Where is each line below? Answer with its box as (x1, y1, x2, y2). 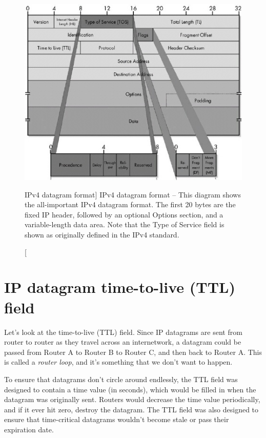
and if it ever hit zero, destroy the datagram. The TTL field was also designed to (4, 404, 259, 414)
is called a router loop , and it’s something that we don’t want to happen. (4, 356, 233, 367)
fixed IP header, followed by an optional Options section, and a (25, 209, 223, 220)
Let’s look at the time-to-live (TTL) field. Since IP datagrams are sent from (4, 326, 242, 337)
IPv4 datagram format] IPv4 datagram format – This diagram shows (25, 189, 241, 200)
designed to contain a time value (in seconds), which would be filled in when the (4, 384, 256, 394)
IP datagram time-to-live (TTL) (4, 276, 235, 297)
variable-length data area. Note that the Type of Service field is (25, 219, 224, 230)
